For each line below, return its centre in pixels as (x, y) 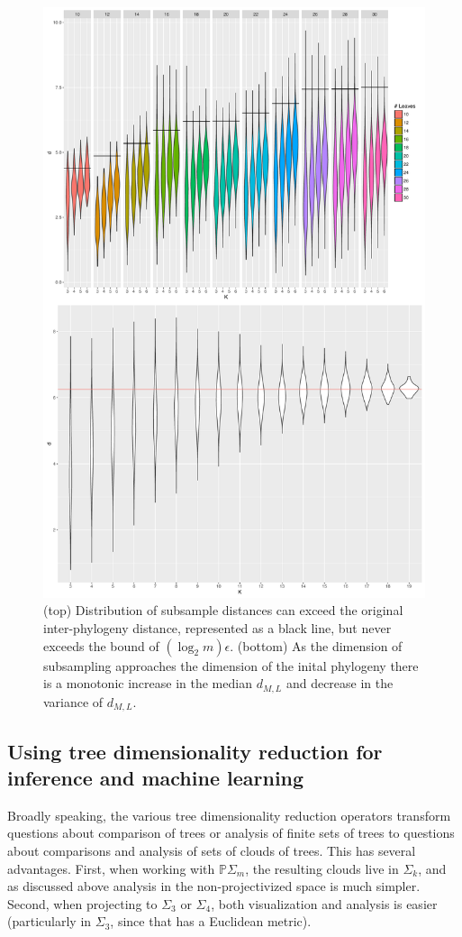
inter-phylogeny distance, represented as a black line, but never (217, 628)
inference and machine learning (156, 777)
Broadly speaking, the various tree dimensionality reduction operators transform (229, 815)
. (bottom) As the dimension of (316, 645)
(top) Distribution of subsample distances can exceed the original (223, 610)
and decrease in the (340, 683)
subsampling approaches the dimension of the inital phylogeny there (231, 665)
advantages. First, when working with (111, 868)
